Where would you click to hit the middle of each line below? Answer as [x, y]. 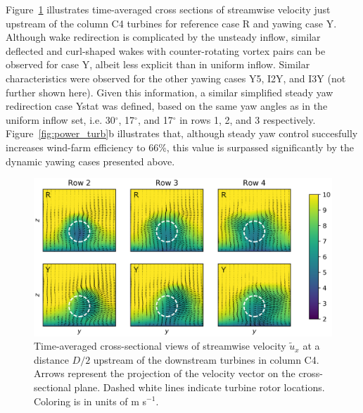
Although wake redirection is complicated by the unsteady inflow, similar [163, 37]
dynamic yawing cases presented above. [90, 161]
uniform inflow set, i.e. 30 [60, 119]
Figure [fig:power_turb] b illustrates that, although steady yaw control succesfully [182, 133]
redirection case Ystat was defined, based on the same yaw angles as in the [167, 106]
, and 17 [155, 119]
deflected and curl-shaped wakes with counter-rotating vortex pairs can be [166, 50]
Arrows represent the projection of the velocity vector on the [165, 373]
